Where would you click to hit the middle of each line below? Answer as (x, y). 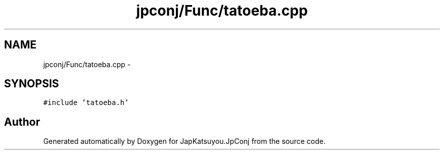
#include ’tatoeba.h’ (86, 103)
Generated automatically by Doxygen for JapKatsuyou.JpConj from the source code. (184, 141)
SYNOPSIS (32, 84)
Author (22, 122)
